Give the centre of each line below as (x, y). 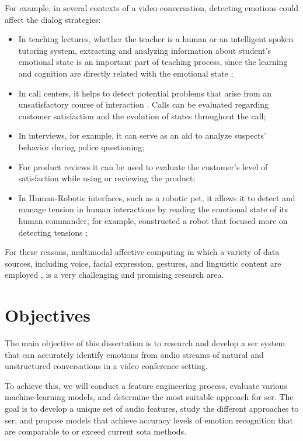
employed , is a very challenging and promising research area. (114, 275)
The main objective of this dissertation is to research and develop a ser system (145, 343)
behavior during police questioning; (81, 147)
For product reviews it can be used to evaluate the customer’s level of (143, 166)
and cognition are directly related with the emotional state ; (126, 73)
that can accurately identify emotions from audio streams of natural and (134, 354)
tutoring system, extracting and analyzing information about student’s (144, 50)
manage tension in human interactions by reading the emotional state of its (153, 209)
